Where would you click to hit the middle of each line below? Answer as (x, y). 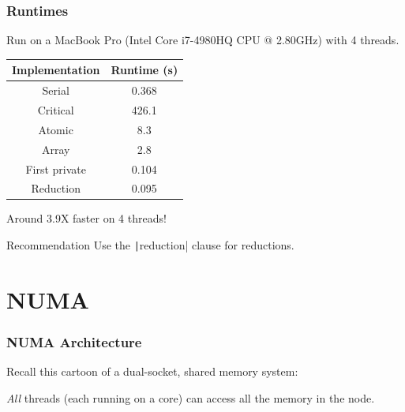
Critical (56, 110)
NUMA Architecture (74, 342)
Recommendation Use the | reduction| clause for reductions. (150, 245)
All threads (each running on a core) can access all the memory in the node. (191, 397)
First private (56, 169)
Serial (56, 90)
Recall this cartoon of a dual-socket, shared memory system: (152, 371)
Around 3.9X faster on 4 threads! (86, 218)
